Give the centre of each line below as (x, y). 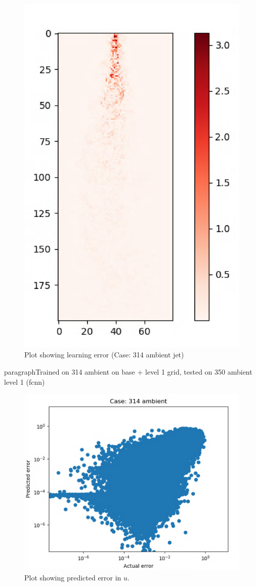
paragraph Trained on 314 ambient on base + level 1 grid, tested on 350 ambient (128, 372)
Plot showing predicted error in (73, 578)
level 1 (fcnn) (25, 381)
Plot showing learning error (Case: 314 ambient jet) (104, 355)
